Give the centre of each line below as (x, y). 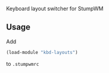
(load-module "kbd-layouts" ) (42, 52)
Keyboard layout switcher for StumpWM (55, 9)
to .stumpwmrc (23, 64)
